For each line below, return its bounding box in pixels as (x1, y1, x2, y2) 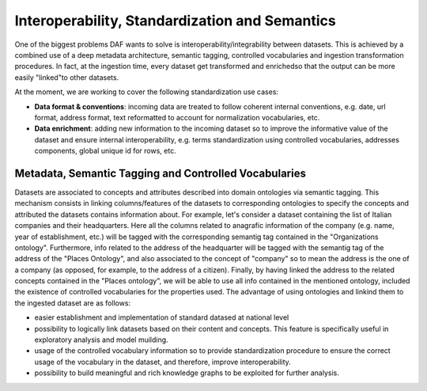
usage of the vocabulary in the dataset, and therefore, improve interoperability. (34, 357, 292, 366)
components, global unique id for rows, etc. (34, 146, 177, 156)
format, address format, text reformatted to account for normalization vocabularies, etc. (34, 112, 320, 122)
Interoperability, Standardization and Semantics (14, 12, 336, 29)
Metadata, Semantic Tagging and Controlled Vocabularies (14, 166, 306, 180)
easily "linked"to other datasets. (14, 72, 119, 82)
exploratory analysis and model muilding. (34, 335, 169, 344)
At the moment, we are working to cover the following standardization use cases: (14, 87, 279, 97)
